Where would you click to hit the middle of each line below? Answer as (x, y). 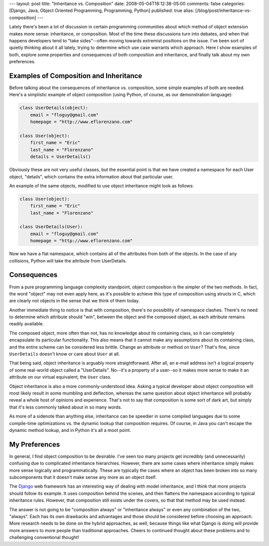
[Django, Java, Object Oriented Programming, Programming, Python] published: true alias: (102, 10)
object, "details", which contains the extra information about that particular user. (91, 176)
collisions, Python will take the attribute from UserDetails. (68, 261)
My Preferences (35, 444)
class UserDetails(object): (54, 108)
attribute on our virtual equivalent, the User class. (60, 377)
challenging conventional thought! (44, 538)
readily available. (27, 324)
